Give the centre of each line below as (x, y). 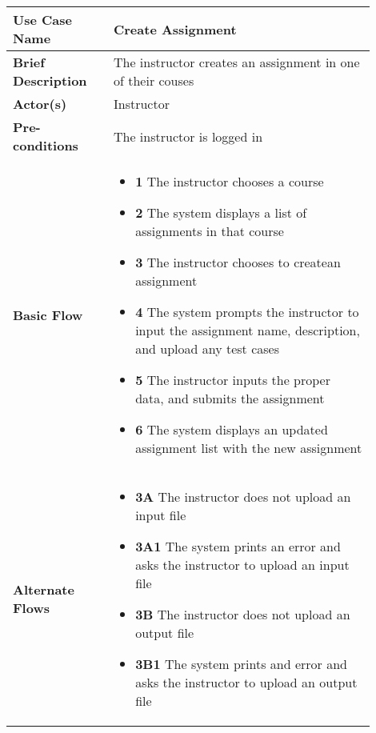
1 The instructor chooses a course (230, 181)
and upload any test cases (207, 348)
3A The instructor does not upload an (243, 497)
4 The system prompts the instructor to (247, 312)
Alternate (44, 589)
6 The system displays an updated (232, 429)
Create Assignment (175, 29)
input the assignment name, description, (248, 330)
